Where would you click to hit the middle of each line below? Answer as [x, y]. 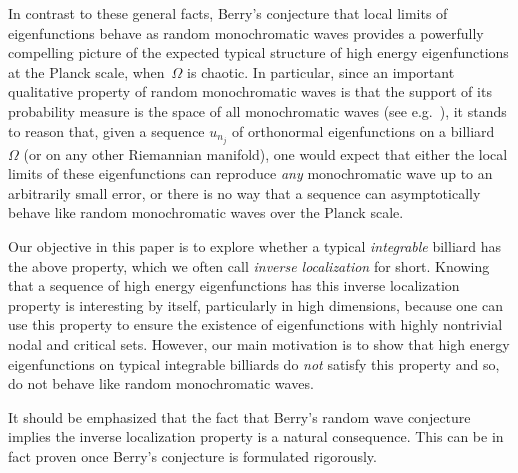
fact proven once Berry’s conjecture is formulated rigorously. [192, 455]
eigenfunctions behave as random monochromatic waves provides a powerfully [246, 32]
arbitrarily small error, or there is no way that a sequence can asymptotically [244, 192]
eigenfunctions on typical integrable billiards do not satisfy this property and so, [254, 363]
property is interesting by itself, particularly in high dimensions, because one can [255, 304]
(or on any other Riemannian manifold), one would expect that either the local [265, 153]
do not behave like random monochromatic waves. [161, 383]
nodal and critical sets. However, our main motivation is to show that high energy [259, 344]
